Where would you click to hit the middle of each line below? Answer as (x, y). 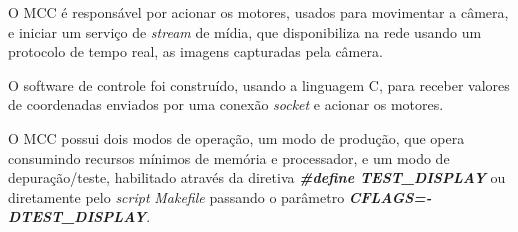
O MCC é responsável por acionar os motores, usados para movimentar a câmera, (258, 12)
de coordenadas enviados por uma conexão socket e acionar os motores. (226, 104)
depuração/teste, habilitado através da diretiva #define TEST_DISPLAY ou (257, 177)
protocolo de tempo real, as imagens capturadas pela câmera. (195, 51)
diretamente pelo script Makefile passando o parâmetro (176, 196)
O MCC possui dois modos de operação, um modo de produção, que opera (236, 137)
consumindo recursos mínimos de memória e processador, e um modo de (229, 157)
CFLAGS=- (390, 196)
